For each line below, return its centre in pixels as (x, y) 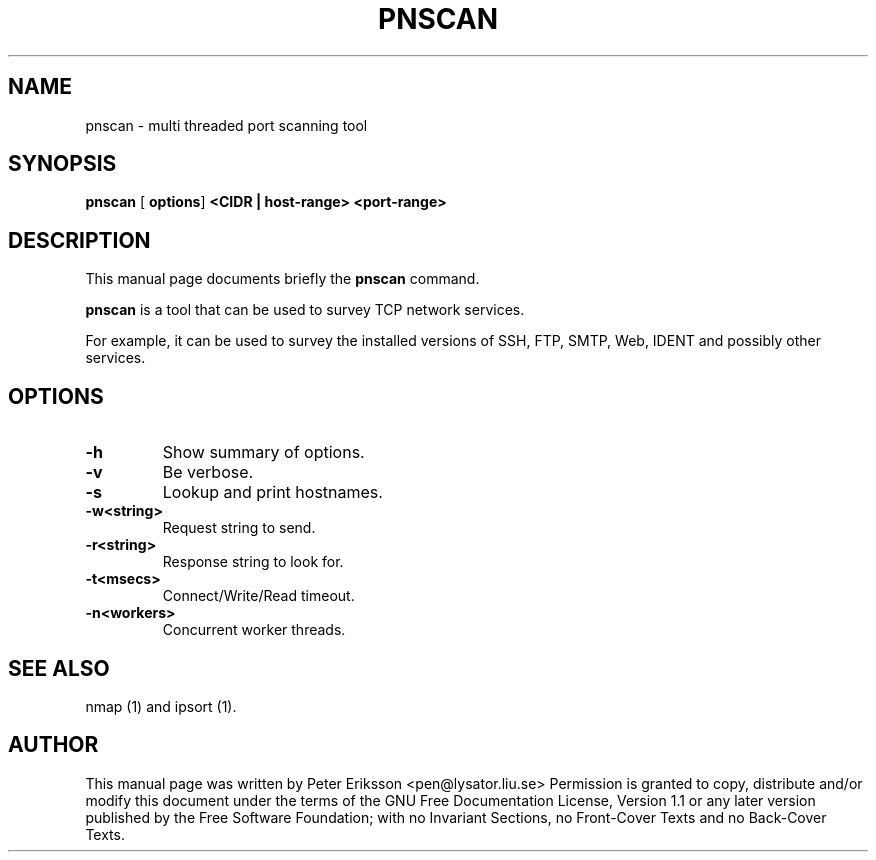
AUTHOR (53, 745)
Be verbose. (208, 472)
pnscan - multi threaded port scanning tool (226, 125)
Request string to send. (239, 528)
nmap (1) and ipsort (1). (161, 706)
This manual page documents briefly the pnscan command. (282, 279)
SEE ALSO (59, 668)
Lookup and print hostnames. (272, 492)
